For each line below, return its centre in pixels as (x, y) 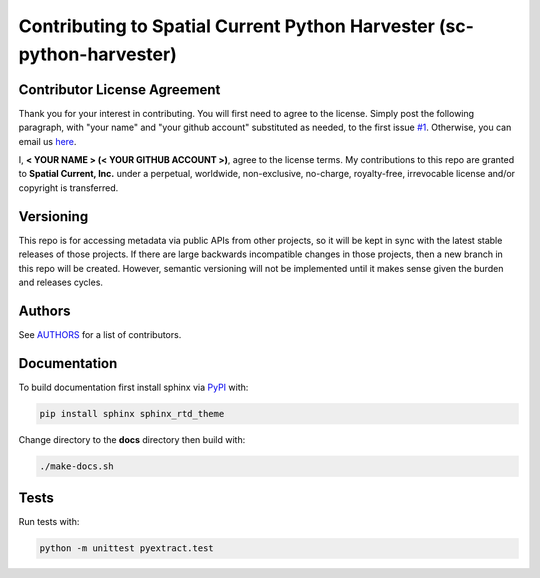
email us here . (47, 141)
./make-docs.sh (76, 466)
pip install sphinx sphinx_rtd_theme (132, 413)
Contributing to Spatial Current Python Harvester (226, 26)
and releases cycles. (61, 282)
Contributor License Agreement (119, 89)
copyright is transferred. (68, 187)
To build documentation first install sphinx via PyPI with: (133, 387)
